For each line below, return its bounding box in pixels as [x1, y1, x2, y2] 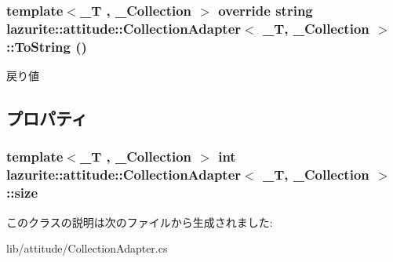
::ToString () [6, 36, 87, 56]
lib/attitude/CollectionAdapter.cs [6, 240, 168, 257]
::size [6, 183, 38, 202]
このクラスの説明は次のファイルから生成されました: [6, 213, 273, 230]
